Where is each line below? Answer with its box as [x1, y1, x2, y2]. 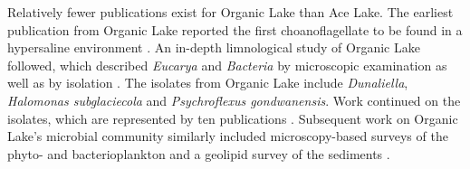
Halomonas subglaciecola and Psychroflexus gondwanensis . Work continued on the [7, 90, 461, 109]
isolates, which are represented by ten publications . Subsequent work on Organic [7, 108, 458, 127]
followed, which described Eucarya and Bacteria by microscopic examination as [7, 55, 447, 74]
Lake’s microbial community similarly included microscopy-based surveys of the [7, 127, 448, 146]
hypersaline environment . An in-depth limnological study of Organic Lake [7, 38, 420, 57]
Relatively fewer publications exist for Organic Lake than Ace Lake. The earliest [7, 3, 454, 21]
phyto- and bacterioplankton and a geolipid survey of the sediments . [7, 144, 390, 163]
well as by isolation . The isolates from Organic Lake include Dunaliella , [7, 73, 408, 92]
